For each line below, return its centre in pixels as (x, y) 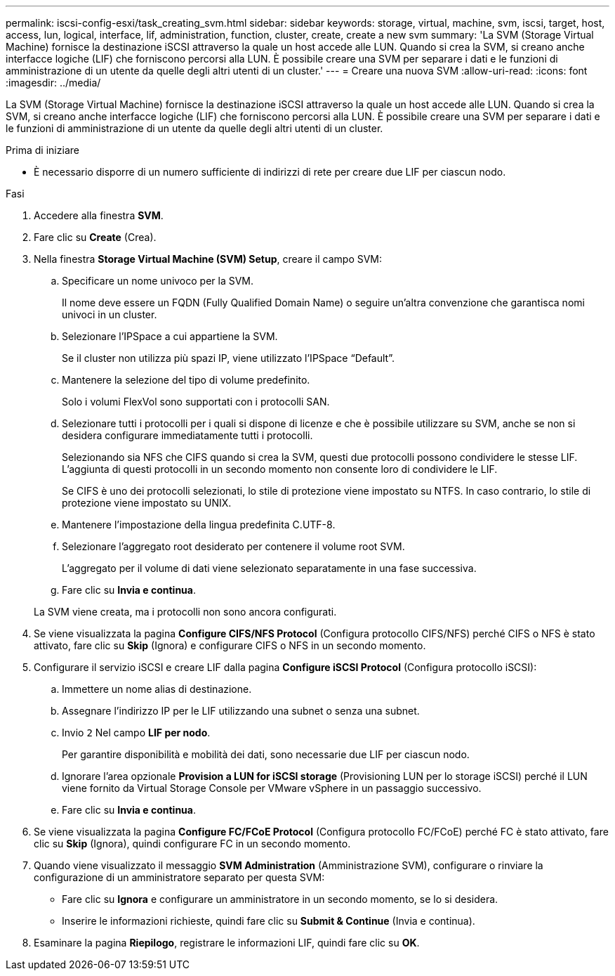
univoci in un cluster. (110, 314)
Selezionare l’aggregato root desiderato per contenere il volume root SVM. (233, 546)
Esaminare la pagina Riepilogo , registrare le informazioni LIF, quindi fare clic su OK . (227, 943)
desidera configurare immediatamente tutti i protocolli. (187, 435)
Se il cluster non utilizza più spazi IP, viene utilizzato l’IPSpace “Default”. (228, 358)
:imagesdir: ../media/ (53, 83)
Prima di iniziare (42, 150)
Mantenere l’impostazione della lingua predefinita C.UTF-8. (199, 525)
